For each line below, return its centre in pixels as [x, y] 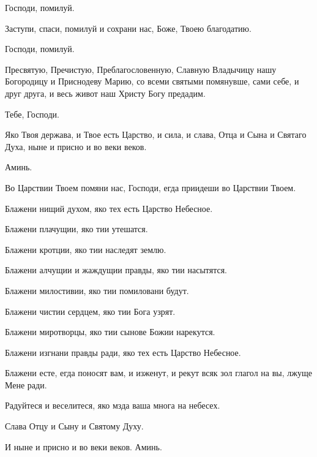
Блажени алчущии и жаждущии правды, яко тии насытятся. [116, 270]
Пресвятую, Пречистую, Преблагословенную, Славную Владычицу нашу [141, 69]
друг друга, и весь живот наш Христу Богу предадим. [105, 93]
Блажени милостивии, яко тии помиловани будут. [97, 290]
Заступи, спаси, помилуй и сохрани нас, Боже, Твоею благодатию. [128, 28]
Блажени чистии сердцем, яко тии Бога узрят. [90, 311]
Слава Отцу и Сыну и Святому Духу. [74, 426]
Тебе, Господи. [32, 114]
